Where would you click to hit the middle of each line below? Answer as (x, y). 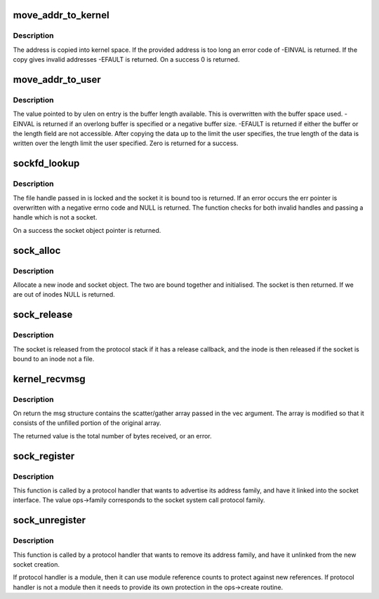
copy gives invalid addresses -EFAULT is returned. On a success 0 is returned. (126, 60)
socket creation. (36, 564)
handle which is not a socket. (55, 217)
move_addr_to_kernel (61, 15)
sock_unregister (49, 520)
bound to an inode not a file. (54, 358)
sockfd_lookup (46, 164)
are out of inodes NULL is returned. (64, 295)
